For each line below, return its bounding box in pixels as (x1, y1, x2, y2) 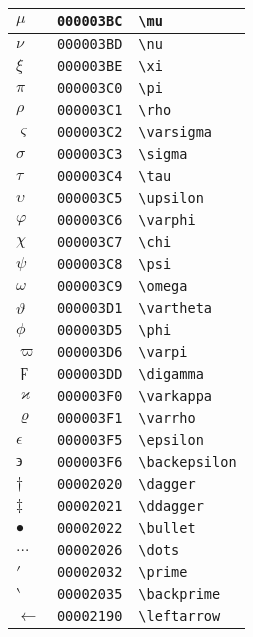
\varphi (138, 212, 196, 228)
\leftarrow (138, 608, 221, 624)
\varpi (138, 344, 188, 360)
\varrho (138, 410, 196, 426)
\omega (138, 278, 188, 294)
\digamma (138, 366, 204, 382)
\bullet (138, 520, 196, 536)
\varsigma (138, 124, 213, 140)
